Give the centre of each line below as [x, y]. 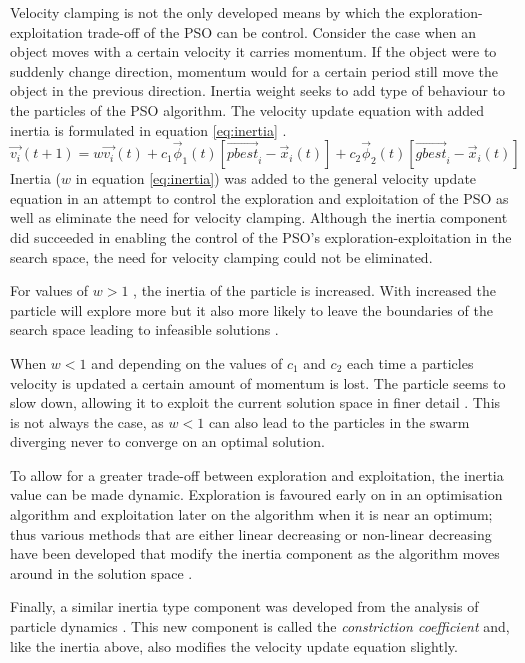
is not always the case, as [87, 421]
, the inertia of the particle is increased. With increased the [314, 290]
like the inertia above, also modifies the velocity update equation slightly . [234, 645]
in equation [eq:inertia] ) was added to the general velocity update [276, 178]
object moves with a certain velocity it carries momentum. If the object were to [253, 51]
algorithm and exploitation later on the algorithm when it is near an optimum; [251, 514]
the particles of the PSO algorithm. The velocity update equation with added [247, 109]
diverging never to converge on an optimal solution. [167, 441]
